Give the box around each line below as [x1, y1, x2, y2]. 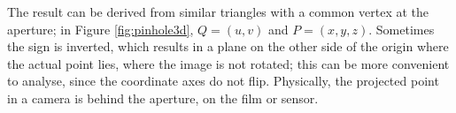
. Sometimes [368, 19, 435, 38]
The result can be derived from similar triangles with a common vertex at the [7, 3, 429, 20]
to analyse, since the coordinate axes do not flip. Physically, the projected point [7, 72, 439, 90]
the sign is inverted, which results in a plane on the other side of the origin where [7, 37, 449, 56]
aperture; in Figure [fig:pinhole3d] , [7, 19, 194, 38]
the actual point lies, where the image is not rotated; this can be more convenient [7, 54, 450, 72]
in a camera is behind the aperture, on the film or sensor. [7, 88, 319, 107]
